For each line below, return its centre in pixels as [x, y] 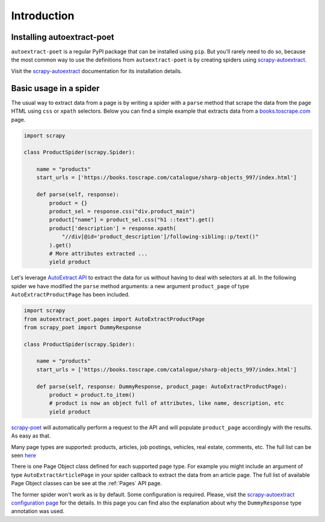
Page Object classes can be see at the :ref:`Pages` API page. [87, 483]
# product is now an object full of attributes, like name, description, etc [166, 403]
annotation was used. [38, 511]
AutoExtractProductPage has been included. [70, 295]
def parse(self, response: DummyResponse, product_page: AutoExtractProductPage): [162, 386]
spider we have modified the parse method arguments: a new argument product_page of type [130, 286]
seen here [23, 455]
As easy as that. [31, 436]
